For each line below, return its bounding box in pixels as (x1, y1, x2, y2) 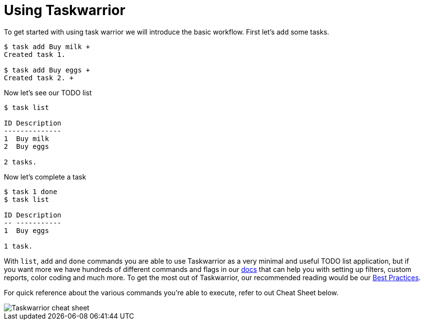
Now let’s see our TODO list (4, 88, 92, 97)
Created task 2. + (4, 73, 74, 82)
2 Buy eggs (4, 142, 49, 150)
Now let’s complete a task (4, 172, 86, 181)
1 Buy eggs (4, 226, 49, 234)
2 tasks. (4, 158, 37, 166)
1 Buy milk (4, 134, 49, 143)
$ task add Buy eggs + (4, 66, 90, 74)
